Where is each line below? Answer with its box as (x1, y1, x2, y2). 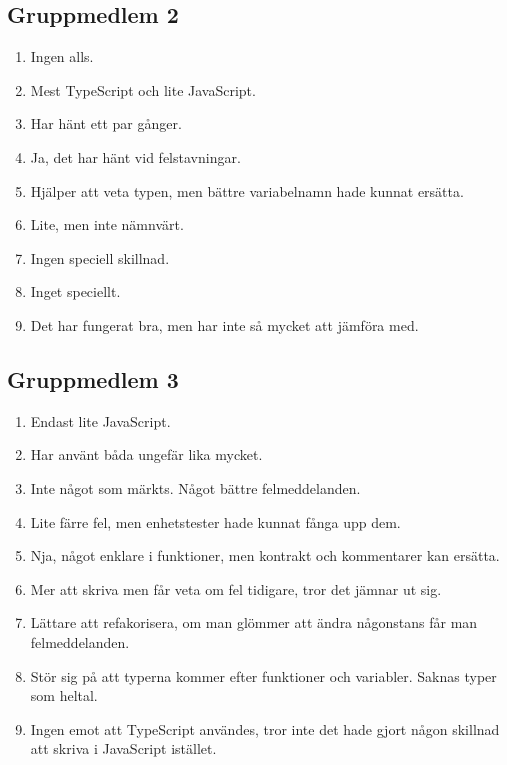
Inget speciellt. (30, 281, 121, 302)
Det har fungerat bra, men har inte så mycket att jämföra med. (30, 314, 419, 335)
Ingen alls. (30, 46, 94, 67)
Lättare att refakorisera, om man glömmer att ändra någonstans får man (30, 612, 478, 633)
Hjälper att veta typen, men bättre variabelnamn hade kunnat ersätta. (30, 180, 464, 201)
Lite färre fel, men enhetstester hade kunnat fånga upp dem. (30, 511, 401, 532)
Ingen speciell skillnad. (30, 247, 170, 268)
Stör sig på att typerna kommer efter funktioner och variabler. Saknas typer (30, 665, 497, 686)
